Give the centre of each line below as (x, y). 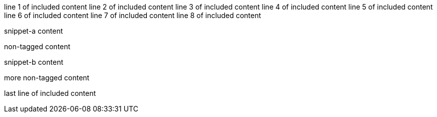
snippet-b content (34, 62)
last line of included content (50, 93)
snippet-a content (34, 31)
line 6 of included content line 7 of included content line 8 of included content (133, 15)
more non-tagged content (47, 78)
